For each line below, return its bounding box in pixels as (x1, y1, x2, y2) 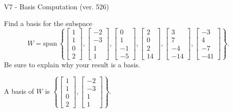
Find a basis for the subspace (4, 18, 92, 28)
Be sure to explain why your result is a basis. (4, 59, 141, 69)
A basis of (4, 86, 34, 96)
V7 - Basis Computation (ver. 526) (4, 1, 109, 11)
